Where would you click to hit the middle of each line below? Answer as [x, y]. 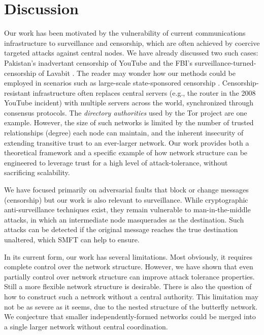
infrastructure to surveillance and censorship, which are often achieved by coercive [132, 43]
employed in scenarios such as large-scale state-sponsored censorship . [112, 83]
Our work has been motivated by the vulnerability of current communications [125, 33]
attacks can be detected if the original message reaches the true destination [121, 229]
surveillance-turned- [225, 62]
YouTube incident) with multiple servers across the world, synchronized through [129, 103]
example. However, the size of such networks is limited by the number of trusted [129, 122]
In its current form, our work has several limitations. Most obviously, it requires [128, 256]
